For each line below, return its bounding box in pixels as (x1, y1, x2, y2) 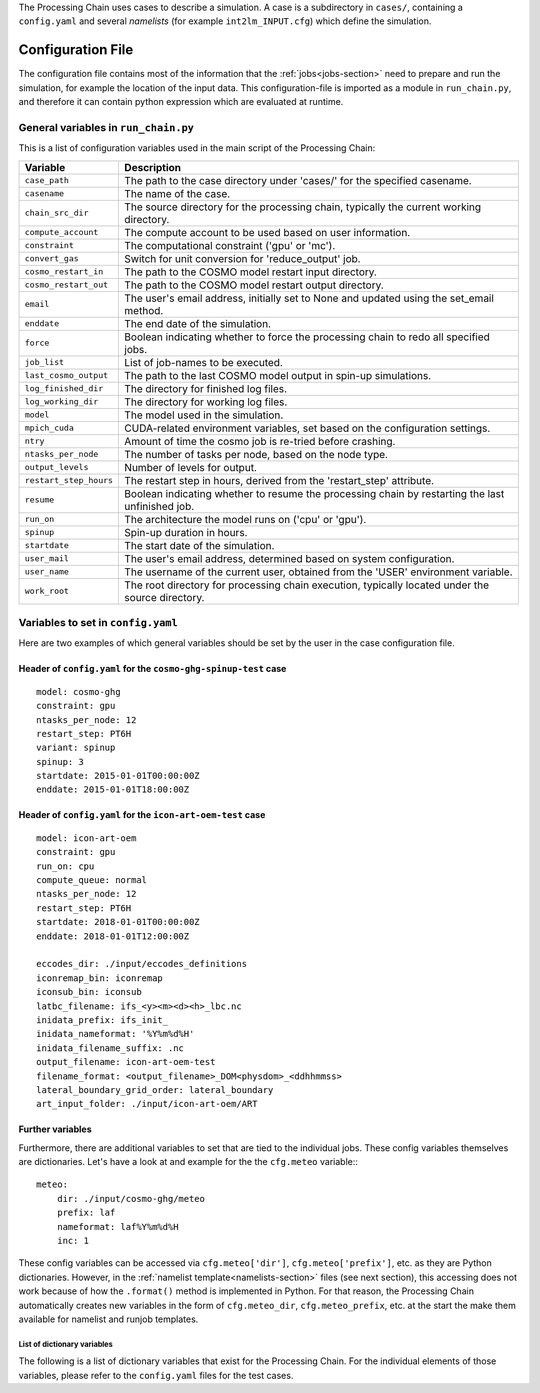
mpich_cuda (24, 423, 75, 434)
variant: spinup (36, 742, 116, 754)
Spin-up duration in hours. (124, 525, 248, 539)
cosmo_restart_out (24, 280, 109, 290)
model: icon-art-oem (36, 832, 137, 844)
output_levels (24, 462, 89, 473)
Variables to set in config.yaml (18, 615, 179, 629)
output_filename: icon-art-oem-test (36, 1056, 216, 1068)
